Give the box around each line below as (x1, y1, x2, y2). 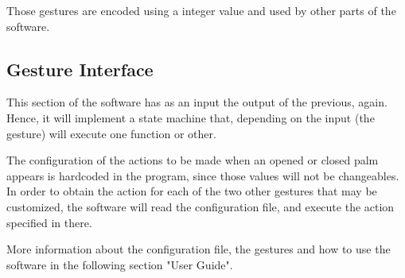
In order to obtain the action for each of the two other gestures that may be (6, 183, 377, 199)
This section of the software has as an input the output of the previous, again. (6, 94, 387, 110)
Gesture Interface (6, 56, 154, 81)
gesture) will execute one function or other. (6, 125, 216, 141)
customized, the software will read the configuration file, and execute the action (6, 198, 395, 214)
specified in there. (6, 214, 92, 230)
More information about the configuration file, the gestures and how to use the (6, 241, 391, 257)
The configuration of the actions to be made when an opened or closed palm (6, 152, 379, 168)
